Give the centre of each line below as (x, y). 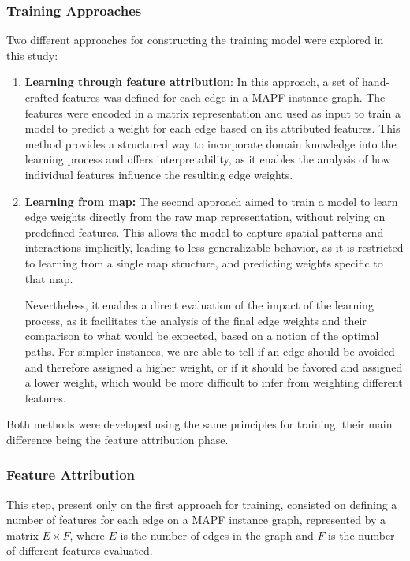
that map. (49, 278)
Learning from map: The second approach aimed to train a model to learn (211, 201)
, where (87, 535)
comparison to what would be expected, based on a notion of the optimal (202, 336)
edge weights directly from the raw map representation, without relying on (205, 217)
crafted (42, 97)
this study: (32, 55)
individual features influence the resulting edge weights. (159, 174)
